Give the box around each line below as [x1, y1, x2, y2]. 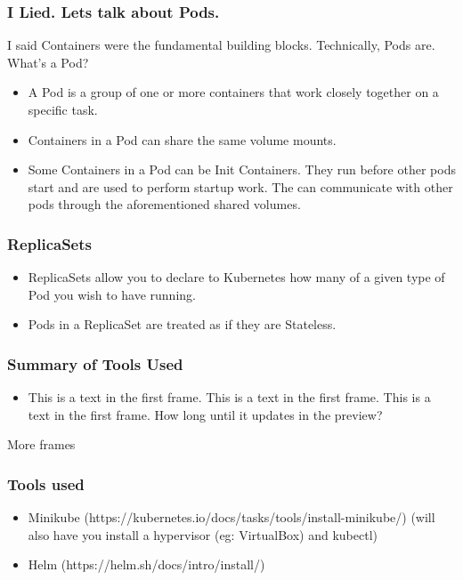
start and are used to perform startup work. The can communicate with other [28, 177, 453, 196]
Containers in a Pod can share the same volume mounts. [28, 130, 337, 149]
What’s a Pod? [7, 52, 89, 71]
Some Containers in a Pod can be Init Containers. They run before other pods [28, 160, 456, 179]
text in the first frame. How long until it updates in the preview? [28, 405, 383, 423]
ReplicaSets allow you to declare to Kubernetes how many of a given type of [28, 268, 445, 286]
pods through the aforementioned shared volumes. [28, 195, 301, 213]
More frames [7, 435, 76, 454]
